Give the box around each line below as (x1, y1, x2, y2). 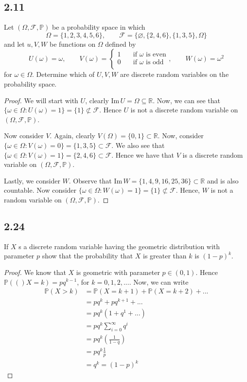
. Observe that (69, 175, 112, 185)
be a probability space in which (52, 22, 145, 32)
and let (4, 38, 25, 49)
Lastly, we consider (4, 175, 60, 185)
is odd (146, 58, 164, 66)
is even (146, 51, 166, 58)
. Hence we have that (111, 149, 174, 160)
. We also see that (111, 140, 165, 150)
